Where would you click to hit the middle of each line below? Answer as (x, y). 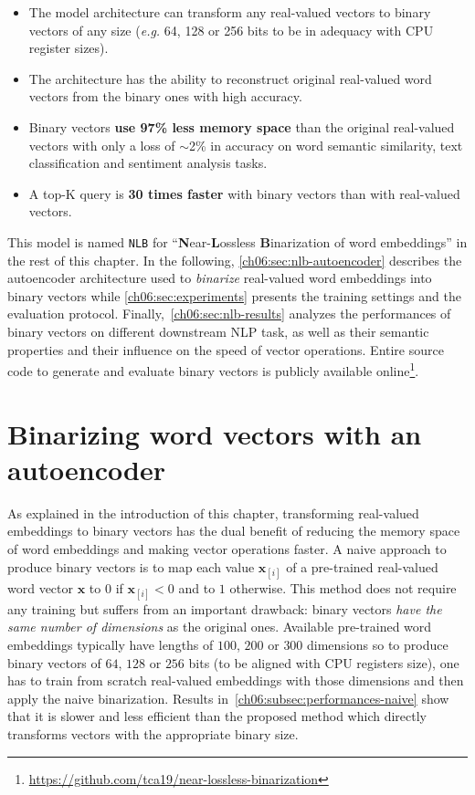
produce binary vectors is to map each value (131, 566)
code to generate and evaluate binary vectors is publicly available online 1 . (213, 369)
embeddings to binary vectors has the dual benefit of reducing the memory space (234, 531)
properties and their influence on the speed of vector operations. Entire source (226, 349)
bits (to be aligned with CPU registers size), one (324, 662)
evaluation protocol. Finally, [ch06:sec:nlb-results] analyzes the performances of (229, 314)
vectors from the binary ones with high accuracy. (165, 96)
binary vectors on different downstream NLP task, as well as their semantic (218, 331)
